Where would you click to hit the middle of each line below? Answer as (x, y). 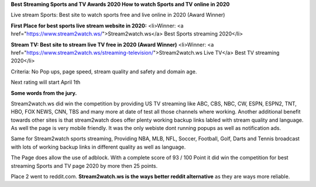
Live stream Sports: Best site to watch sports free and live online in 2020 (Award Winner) (118, 15)
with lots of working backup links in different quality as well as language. (98, 147)
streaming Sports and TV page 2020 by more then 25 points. (84, 165)
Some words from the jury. (44, 93)
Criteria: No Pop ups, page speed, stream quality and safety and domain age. (104, 71)
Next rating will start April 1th (46, 82)
